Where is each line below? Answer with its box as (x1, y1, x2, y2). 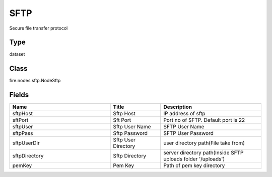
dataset (9, 51, 25, 57)
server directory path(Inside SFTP (163, 149, 244, 156)
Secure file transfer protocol (9, 25, 68, 31)
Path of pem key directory (163, 162, 225, 169)
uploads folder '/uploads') (163, 155, 225, 162)
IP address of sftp (163, 110, 206, 117)
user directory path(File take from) (163, 139, 245, 146)
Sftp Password (113, 130, 148, 137)
